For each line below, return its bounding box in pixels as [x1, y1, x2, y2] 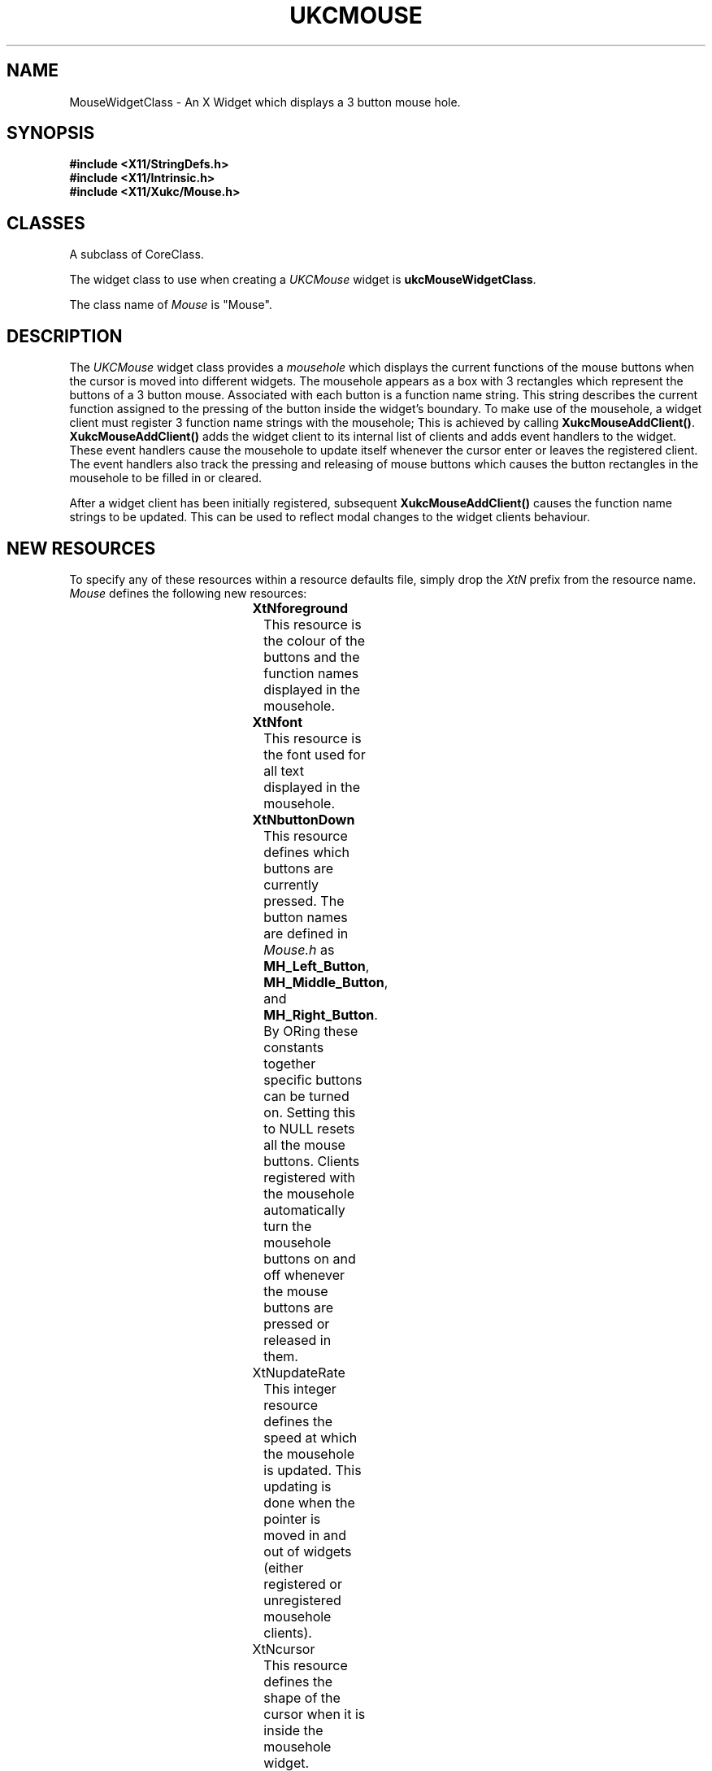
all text [263, 762, 304, 779]
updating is [263, 1477, 332, 1495]
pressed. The [263, 892, 345, 909]
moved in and [263, 1526, 346, 1543]
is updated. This [263, 1461, 362, 1478]
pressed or [263, 1315, 330, 1332]
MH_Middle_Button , [263, 973, 389, 990]
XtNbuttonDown [252, 811, 355, 828]
